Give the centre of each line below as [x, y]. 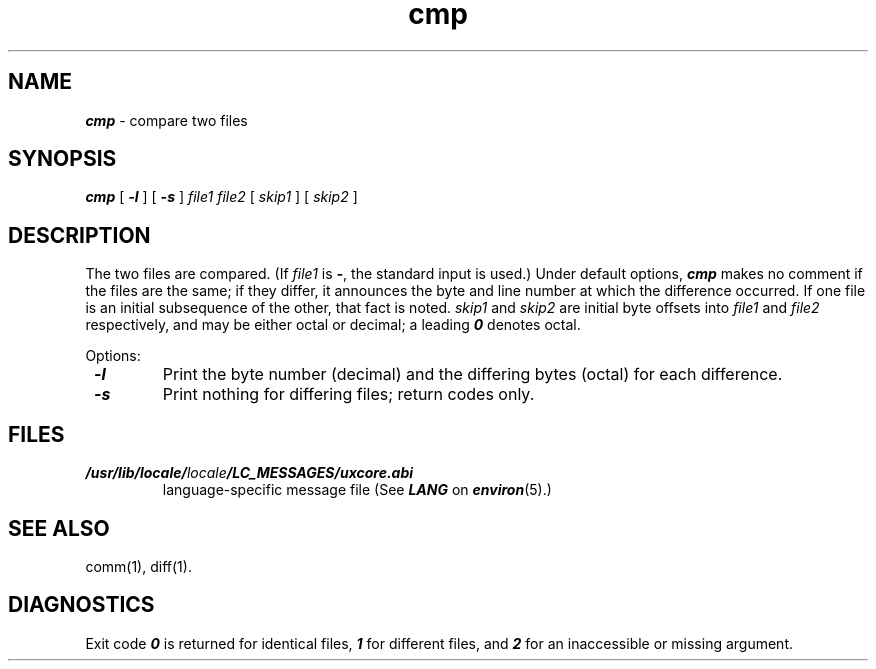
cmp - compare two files [166, 120]
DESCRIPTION [79, 235]
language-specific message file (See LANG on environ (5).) [357, 490]
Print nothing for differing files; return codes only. [348, 394]
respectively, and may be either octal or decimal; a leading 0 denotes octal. [333, 325]
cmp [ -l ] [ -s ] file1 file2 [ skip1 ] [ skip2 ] [221, 197]
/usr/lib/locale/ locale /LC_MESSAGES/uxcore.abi [249, 473]
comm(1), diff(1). [138, 566]
